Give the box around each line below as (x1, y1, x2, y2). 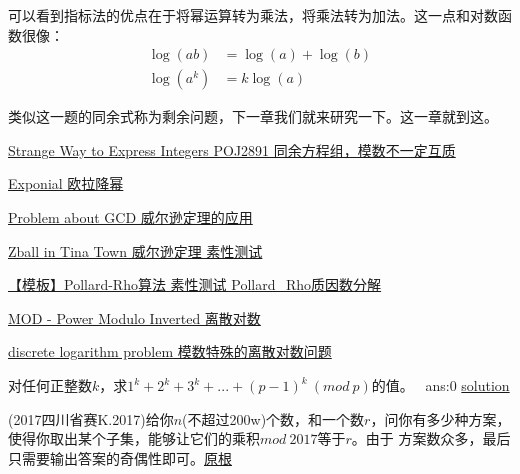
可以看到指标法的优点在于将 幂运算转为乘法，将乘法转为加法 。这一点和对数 (8, 5, 498, 25)
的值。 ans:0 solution (371, 375, 510, 395)
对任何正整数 (8, 375, 92, 395)
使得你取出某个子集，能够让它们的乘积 (8, 428, 260, 449)
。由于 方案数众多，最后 (351, 428, 511, 449)
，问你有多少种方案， (370, 408, 511, 429)
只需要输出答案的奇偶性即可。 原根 (8, 447, 232, 468)
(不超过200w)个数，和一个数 (182, 408, 365, 429)
